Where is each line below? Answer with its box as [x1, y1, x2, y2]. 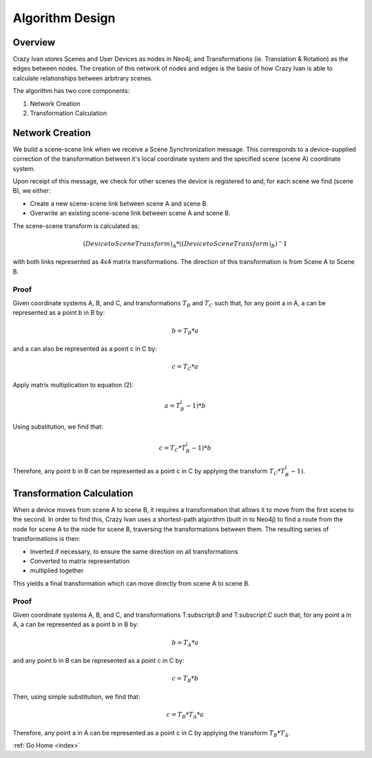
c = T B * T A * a [166, 710, 205, 720]
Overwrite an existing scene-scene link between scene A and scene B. [30, 209, 231, 217]
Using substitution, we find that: [12, 422, 103, 431]
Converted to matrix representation [30, 557, 130, 565]
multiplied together [30, 566, 84, 575]
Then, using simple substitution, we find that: [12, 693, 141, 701]
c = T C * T [158, 444, 186, 453]
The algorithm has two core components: [12, 87, 130, 95]
